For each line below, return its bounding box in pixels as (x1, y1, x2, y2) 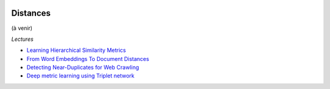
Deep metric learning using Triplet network (26, 72, 134, 79)
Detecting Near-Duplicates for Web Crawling (26, 64, 139, 71)
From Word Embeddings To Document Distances (26, 55, 150, 62)
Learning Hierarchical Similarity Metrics (26, 46, 127, 54)
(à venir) (11, 24, 33, 32)
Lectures (11, 35, 34, 43)
